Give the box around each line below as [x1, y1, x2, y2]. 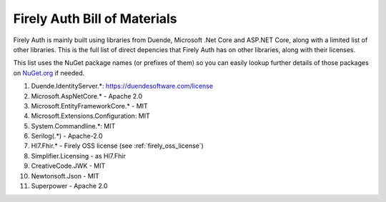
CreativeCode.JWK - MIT [31, 161, 106, 171]
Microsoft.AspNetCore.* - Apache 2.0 [31, 91, 143, 100]
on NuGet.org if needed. [13, 69, 85, 77]
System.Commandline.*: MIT [31, 121, 116, 130]
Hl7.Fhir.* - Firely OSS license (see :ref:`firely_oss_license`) [31, 141, 204, 150]
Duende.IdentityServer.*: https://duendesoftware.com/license [31, 82, 214, 91]
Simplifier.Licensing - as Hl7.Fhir [31, 151, 127, 160]
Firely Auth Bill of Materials [13, 11, 178, 26]
